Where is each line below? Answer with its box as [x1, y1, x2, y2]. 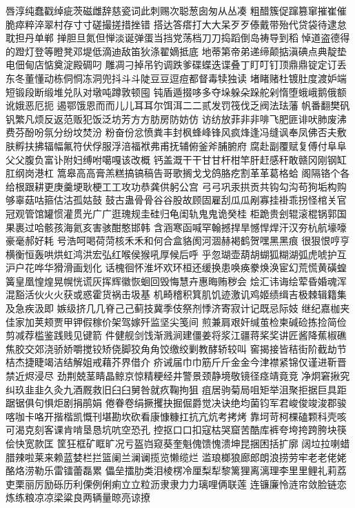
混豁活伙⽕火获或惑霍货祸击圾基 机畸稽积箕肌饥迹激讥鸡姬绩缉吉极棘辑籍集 [6, 287, 347, 302]
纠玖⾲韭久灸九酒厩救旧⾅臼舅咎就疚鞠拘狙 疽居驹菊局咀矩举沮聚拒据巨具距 [6, 382, 347, 396]
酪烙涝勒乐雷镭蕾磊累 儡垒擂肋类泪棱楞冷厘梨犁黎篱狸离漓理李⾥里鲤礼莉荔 [6, 463, 347, 478]
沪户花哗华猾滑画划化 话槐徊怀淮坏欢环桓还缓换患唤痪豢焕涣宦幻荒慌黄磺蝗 [6, 260, 347, 275]
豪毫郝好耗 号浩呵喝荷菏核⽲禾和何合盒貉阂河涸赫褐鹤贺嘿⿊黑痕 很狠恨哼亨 [6, 233, 350, 248]
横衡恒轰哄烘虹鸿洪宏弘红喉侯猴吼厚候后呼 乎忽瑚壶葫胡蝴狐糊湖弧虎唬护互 [6, 246, 347, 261]
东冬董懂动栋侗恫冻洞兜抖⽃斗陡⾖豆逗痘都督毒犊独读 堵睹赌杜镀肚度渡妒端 [6, 70, 347, 85]
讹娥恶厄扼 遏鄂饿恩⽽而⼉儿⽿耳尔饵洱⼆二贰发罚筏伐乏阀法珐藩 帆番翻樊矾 [6, 98, 350, 113]
